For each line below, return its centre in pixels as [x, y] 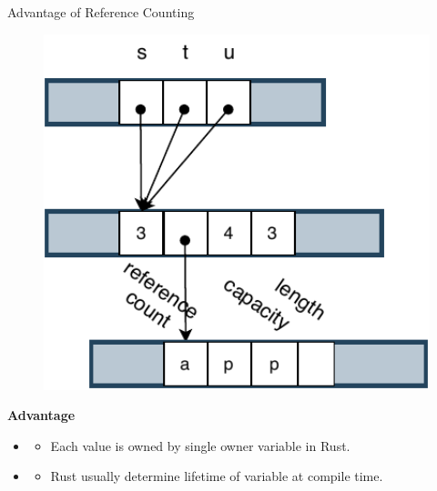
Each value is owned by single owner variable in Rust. [200, 445]
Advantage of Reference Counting [101, 12]
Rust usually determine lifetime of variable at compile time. [217, 476]
